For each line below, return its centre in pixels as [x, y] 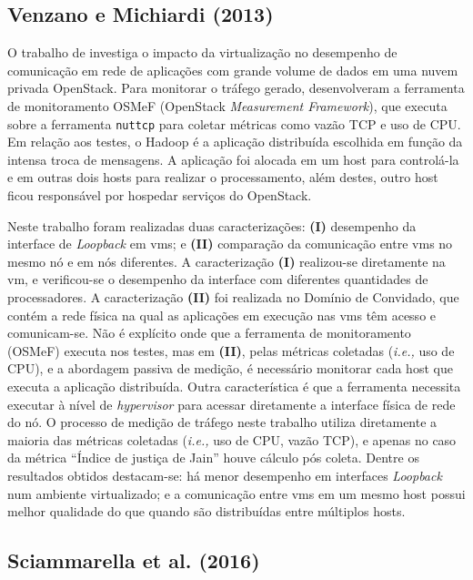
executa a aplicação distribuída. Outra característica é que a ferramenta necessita [234, 386]
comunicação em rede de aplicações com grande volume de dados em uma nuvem [233, 70]
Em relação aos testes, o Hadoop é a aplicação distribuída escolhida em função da [235, 142]
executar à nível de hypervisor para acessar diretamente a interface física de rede [231, 404]
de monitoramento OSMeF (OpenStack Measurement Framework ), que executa [227, 105]
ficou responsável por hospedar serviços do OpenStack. [160, 195]
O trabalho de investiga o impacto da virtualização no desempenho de [202, 52]
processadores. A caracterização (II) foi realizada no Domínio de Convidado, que [233, 296]
